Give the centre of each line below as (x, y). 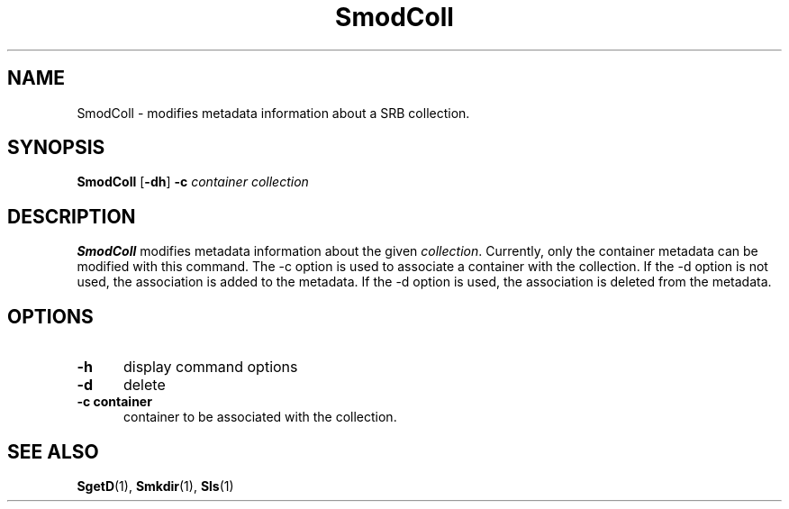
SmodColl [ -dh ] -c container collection (193, 182)
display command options (210, 367)
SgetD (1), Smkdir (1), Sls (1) (155, 486)
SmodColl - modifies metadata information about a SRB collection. (273, 113)
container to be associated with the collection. (260, 417)
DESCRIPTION (72, 216)
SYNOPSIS (56, 148)
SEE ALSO (53, 451)
